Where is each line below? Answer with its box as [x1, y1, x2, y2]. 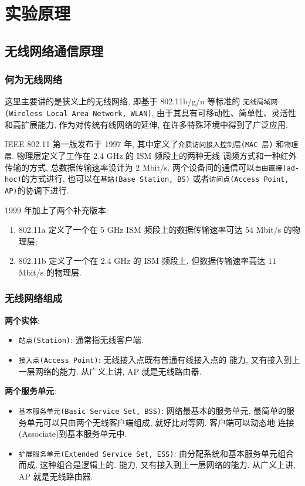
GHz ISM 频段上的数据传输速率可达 [107, 223, 243, 236]
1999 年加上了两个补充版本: [5, 203, 109, 216]
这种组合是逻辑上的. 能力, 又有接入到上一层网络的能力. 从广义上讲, [40, 458, 296, 471]
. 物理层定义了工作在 [11, 149, 91, 161]
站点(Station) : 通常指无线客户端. [18, 334, 144, 346]
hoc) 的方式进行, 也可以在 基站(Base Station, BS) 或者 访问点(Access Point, [5, 172, 289, 185]
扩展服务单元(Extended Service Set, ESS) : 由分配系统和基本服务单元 [18, 447, 277, 459]
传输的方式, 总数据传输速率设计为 [5, 161, 133, 173]
